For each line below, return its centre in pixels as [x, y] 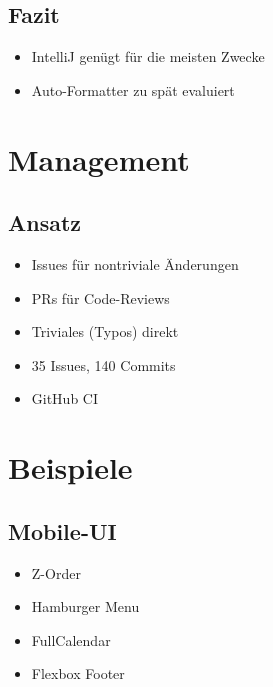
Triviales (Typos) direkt [105, 331]
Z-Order [56, 572]
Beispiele [70, 467]
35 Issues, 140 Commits [103, 364]
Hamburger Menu [85, 606]
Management [99, 158]
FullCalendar [71, 639]
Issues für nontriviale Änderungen [135, 263]
